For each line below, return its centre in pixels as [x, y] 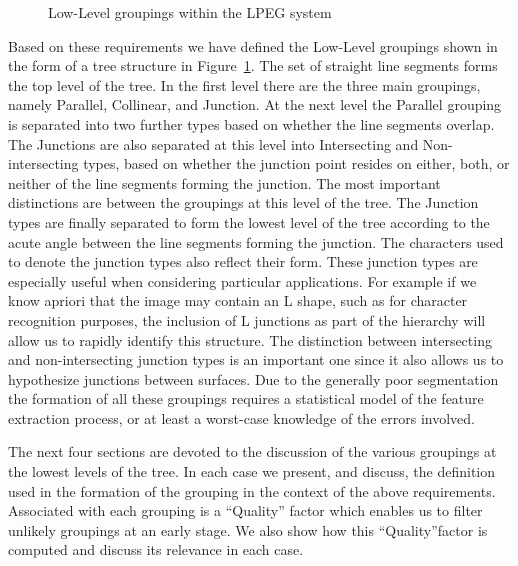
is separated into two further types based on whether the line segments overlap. [251, 123]
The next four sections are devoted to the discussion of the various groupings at [252, 451]
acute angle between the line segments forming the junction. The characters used [256, 241]
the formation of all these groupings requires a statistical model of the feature [246, 398]
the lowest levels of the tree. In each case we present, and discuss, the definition [252, 471]
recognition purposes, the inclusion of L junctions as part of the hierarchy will [247, 319]
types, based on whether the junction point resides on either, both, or [296, 163]
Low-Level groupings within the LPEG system [190, 12]
